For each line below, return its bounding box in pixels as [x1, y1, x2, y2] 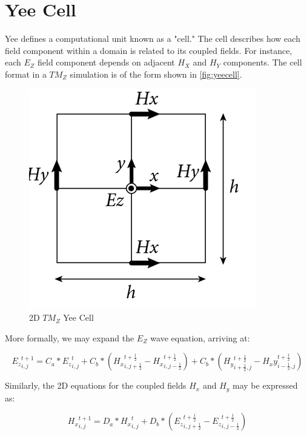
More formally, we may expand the [5, 331, 134, 344]
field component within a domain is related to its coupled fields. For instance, [5, 44, 292, 56]
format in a [5, 67, 47, 80]
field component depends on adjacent [37, 56, 175, 69]
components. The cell [223, 56, 302, 69]
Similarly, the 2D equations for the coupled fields [5, 379, 187, 392]
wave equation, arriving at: [150, 331, 250, 344]
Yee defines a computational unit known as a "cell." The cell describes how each [5, 32, 300, 45]
